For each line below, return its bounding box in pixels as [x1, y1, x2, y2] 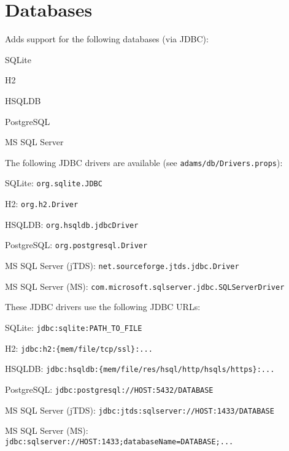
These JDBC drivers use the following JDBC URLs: [5, 300, 201, 313]
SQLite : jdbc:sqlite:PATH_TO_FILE [5, 320, 142, 333]
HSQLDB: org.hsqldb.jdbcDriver [5, 218, 139, 230]
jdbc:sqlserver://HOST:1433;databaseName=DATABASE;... [5, 437, 234, 446]
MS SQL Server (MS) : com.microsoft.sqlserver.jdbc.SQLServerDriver [5, 279, 285, 292]
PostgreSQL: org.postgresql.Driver [5, 238, 148, 251]
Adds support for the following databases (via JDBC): [5, 32, 209, 45]
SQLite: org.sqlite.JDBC [5, 176, 102, 189]
